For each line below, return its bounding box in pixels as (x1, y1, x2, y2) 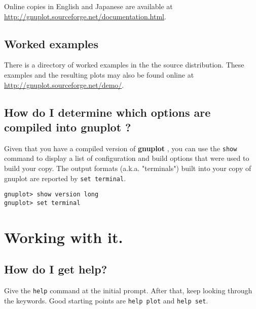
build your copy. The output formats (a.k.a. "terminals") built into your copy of (4, 163, 251, 174)
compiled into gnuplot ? (4, 119, 131, 134)
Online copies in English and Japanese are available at (4, 1, 173, 11)
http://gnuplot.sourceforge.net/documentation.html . (4, 11, 166, 21)
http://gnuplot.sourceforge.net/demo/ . (4, 79, 124, 90)
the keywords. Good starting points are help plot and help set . (4, 295, 208, 305)
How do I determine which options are (4, 104, 211, 120)
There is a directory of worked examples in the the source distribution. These (4, 59, 244, 70)
